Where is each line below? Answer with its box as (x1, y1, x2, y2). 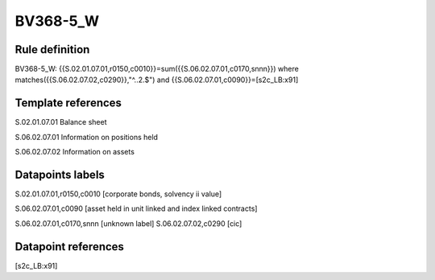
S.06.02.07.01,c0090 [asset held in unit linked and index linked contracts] (14, 204, 258, 213)
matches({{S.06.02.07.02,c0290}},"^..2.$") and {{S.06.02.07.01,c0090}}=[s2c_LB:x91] (14, 75, 299, 84)
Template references (14, 97, 122, 110)
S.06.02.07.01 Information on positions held (14, 132, 159, 142)
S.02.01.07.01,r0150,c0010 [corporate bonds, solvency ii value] (14, 189, 222, 199)
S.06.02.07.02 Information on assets (14, 147, 135, 157)
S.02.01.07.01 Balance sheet (14, 117, 107, 127)
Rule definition (14, 43, 90, 56)
